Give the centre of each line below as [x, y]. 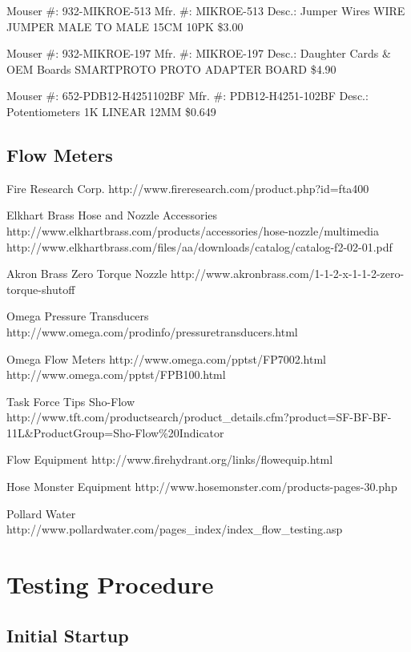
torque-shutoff [41, 289]
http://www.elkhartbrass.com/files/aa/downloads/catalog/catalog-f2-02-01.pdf [199, 246]
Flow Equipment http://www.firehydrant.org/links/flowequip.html [170, 459]
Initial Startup [68, 635]
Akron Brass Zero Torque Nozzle [87, 274]
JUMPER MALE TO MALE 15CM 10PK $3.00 [125, 26]
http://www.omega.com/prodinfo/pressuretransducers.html [152, 331]
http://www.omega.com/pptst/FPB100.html [116, 374]
